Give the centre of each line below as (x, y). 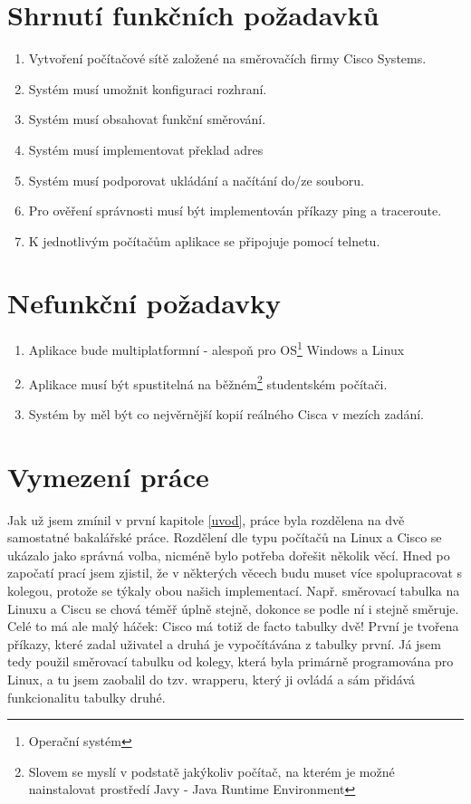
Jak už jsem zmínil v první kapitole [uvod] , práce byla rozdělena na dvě (206, 519)
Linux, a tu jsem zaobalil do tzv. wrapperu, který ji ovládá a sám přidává (211, 679)
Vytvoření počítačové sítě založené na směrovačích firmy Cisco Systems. (227, 58)
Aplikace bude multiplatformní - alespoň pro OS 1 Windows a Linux (216, 349)
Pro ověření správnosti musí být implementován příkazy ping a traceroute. (235, 211)
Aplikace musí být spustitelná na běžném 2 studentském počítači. (208, 382)
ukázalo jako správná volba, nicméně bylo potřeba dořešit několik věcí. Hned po (229, 555)
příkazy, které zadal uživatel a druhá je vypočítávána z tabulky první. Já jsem (224, 643)
